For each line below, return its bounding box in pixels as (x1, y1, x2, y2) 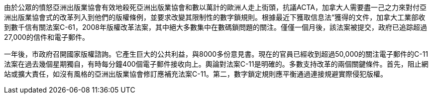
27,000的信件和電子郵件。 (4, 33, 89, 41)
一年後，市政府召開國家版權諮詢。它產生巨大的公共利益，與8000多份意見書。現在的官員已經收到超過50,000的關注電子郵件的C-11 (4, 50, 429, 58)
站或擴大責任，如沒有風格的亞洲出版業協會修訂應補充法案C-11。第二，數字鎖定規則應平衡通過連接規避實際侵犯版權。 (4, 70, 388, 78)
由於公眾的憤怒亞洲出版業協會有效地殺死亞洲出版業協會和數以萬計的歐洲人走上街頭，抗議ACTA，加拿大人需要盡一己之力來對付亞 (4, 3, 427, 11)
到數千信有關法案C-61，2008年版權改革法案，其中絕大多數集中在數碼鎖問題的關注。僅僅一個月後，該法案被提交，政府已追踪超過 (4, 23, 427, 31)
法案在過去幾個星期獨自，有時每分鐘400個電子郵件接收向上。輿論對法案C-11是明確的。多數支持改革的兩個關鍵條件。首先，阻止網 (4, 60, 429, 68)
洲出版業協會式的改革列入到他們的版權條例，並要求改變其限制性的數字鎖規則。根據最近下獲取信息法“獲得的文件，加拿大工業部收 (4, 13, 426, 21)
